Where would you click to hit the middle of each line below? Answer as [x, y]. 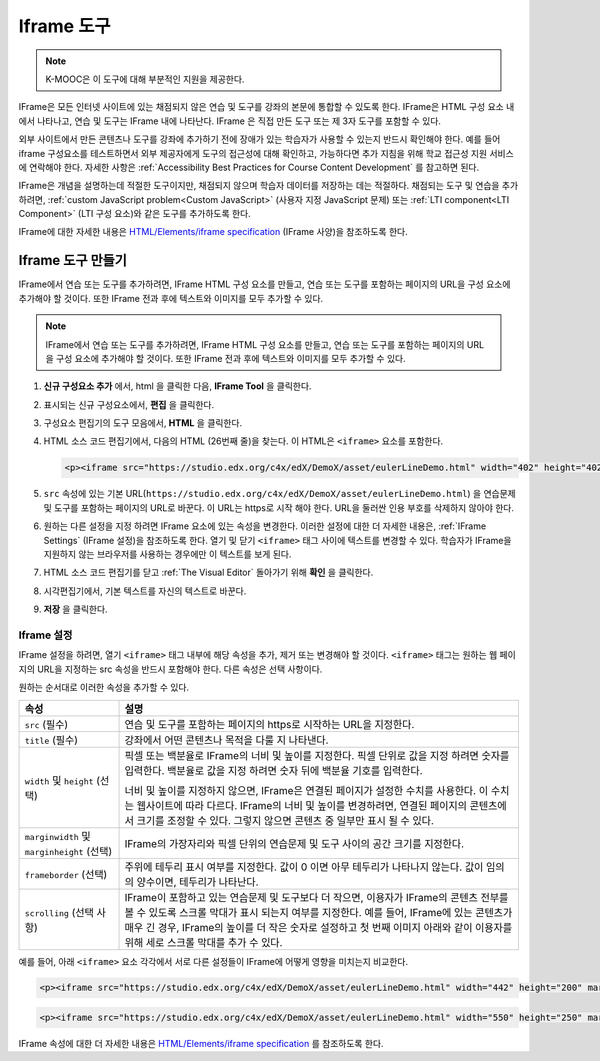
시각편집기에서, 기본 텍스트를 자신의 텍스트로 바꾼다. [145, 591]
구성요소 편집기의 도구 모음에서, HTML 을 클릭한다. [143, 423]
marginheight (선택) [68, 851]
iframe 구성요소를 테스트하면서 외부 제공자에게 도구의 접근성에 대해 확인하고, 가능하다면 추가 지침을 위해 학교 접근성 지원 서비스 [266, 153]
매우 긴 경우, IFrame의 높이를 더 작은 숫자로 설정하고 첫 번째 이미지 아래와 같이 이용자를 [318, 927]
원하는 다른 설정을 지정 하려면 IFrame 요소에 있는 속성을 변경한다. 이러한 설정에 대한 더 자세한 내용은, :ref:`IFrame [265, 526]
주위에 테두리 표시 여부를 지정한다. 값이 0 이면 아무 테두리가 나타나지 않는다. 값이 [304, 867]
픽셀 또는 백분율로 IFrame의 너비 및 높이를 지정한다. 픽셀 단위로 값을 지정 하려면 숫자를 [317, 755]
